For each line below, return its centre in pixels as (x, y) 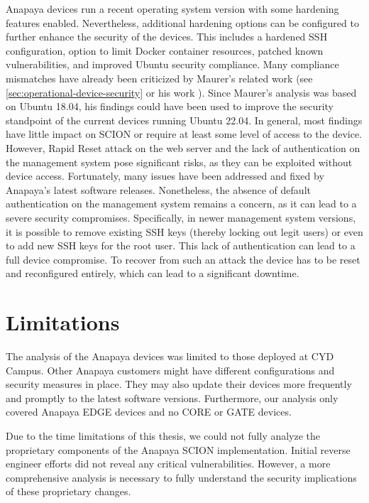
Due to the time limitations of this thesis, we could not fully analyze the (163, 435)
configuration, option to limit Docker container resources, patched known (165, 50)
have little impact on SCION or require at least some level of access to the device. (184, 134)
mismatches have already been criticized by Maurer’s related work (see (159, 78)
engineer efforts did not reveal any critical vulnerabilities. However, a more (168, 464)
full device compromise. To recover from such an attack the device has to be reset (183, 259)
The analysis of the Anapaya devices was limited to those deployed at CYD (170, 356)
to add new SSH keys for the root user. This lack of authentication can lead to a (181, 245)
